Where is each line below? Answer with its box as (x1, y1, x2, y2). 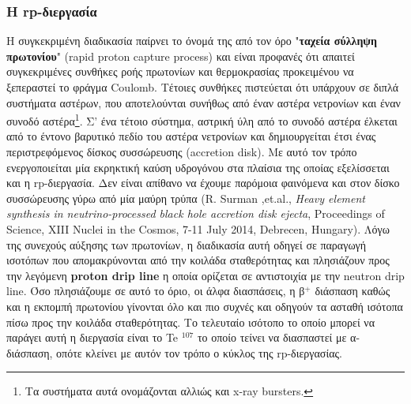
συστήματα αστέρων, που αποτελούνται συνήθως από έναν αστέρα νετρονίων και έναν (6, 94, 401, 110)
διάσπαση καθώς (315, 282, 390, 299)
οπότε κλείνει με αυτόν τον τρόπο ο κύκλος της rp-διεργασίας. (56, 344, 342, 361)
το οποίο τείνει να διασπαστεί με (197, 329, 347, 346)
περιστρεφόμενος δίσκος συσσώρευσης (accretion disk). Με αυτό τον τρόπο (6, 144, 357, 160)
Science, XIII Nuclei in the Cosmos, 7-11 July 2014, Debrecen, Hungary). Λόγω (6, 221, 390, 237)
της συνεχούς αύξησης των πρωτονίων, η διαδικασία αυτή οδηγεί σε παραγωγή (6, 236, 367, 252)
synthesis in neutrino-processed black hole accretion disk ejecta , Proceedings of (6, 205, 385, 222)
